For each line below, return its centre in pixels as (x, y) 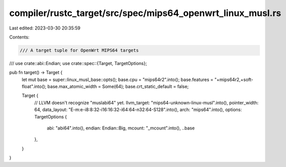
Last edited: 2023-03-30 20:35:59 (45, 28)
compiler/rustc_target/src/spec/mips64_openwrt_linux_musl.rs (145, 13)
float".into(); (34, 86)
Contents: (19, 37)
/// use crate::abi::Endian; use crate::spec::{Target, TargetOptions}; (78, 63)
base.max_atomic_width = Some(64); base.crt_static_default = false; (118, 86)
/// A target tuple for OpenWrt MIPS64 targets (79, 50)
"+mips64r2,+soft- (234, 79)
